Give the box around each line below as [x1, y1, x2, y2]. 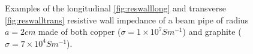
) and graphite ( [182, 25, 242, 38]
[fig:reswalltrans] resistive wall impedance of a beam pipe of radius [5, 13, 249, 26]
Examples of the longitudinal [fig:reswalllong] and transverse [5, 2, 226, 14]
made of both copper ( [38, 25, 121, 38]
